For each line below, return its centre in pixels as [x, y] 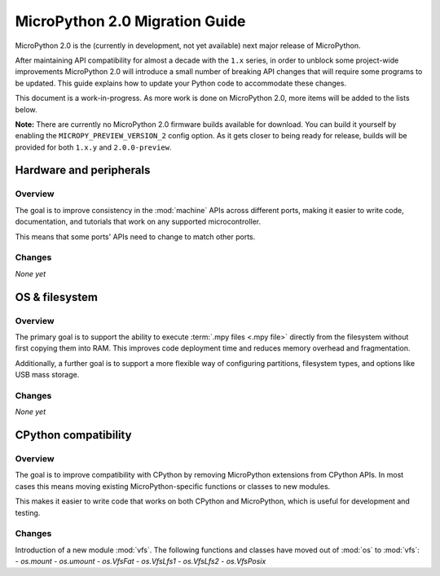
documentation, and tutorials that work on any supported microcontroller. [138, 222]
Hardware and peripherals [83, 170]
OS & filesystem [56, 297]
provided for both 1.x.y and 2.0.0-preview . [93, 147]
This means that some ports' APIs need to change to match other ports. [135, 237]
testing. [28, 513]
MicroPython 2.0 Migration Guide [130, 21]
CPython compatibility [73, 435]
